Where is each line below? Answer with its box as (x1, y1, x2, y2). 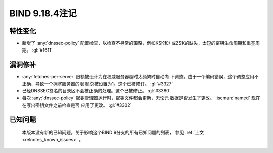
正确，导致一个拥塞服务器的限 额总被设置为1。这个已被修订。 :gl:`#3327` (22, 81, 173, 87)
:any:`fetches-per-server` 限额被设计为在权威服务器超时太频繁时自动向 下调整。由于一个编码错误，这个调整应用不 (22, 74, 259, 80)
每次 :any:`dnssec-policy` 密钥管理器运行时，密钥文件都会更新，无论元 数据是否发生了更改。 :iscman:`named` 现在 (22, 95, 260, 101)
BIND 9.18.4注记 (9, 8, 77, 19)
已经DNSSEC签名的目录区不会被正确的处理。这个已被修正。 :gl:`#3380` (22, 88, 171, 94)
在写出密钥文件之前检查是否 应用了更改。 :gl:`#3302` (22, 101, 132, 108)
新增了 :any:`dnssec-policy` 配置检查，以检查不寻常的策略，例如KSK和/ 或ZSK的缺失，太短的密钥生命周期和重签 (22, 40, 256, 46)
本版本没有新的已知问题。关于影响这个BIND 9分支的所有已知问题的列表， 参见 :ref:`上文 (22, 129, 204, 136)
